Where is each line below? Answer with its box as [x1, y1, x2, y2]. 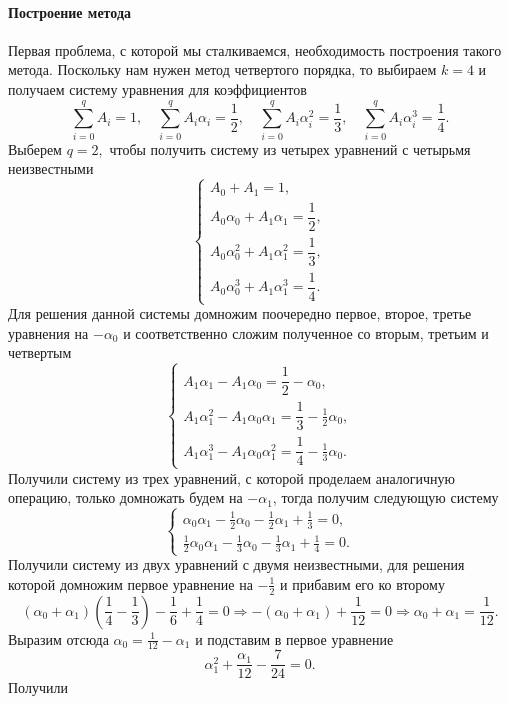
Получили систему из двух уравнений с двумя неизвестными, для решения [8, 554, 465, 575]
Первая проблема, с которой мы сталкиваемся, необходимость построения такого [8, 39, 502, 60]
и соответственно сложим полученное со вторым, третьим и [123, 322, 489, 343]
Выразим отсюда [8, 628, 109, 649]
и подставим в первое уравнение [195, 628, 394, 649]
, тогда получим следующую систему [272, 487, 499, 508]
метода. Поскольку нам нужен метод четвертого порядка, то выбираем [8, 59, 437, 80]
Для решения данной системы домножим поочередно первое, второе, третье [8, 303, 472, 324]
